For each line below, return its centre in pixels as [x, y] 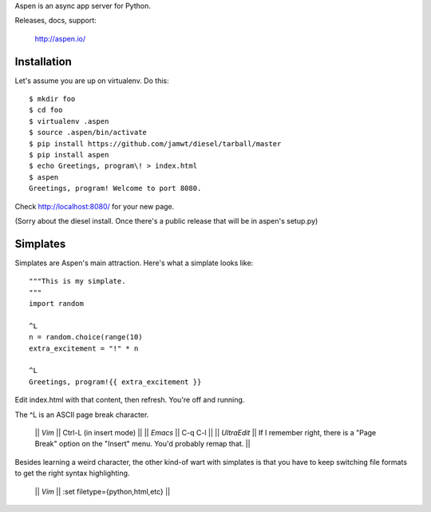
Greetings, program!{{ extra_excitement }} [115, 382]
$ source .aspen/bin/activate [88, 133]
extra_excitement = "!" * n [84, 348]
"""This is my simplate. [77, 281]
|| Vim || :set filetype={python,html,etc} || [103, 491]
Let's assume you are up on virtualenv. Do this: [92, 81]
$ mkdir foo [52, 99]
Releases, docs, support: [56, 21]
